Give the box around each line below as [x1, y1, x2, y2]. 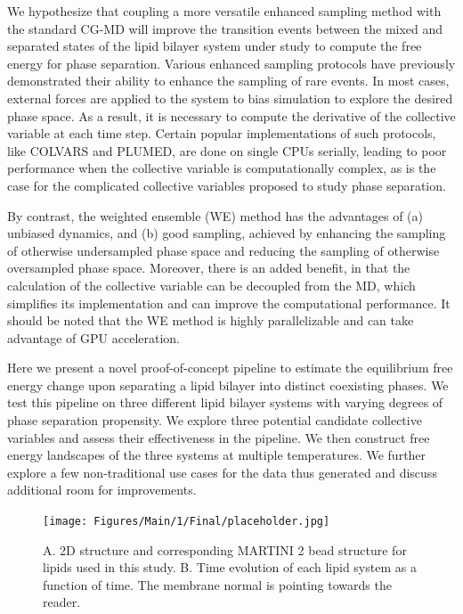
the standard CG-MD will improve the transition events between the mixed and [7, 19, 443, 37]
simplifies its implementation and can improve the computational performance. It [7, 293, 451, 312]
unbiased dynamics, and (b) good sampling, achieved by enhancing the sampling [7, 224, 446, 242]
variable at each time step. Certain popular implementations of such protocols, [7, 124, 436, 143]
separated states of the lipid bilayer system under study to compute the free [7, 37, 422, 55]
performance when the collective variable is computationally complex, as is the [7, 159, 436, 177]
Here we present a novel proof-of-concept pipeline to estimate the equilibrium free [7, 358, 453, 377]
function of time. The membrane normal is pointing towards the [43, 575, 392, 594]
